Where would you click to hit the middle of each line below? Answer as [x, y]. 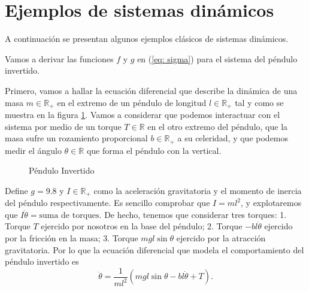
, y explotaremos [271, 203]
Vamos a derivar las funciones [59, 58]
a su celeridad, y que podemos [233, 138]
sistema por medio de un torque [63, 126]
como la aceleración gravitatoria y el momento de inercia [198, 190]
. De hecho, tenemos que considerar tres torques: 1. [193, 214]
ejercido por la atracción [221, 238]
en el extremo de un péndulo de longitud [132, 102]
